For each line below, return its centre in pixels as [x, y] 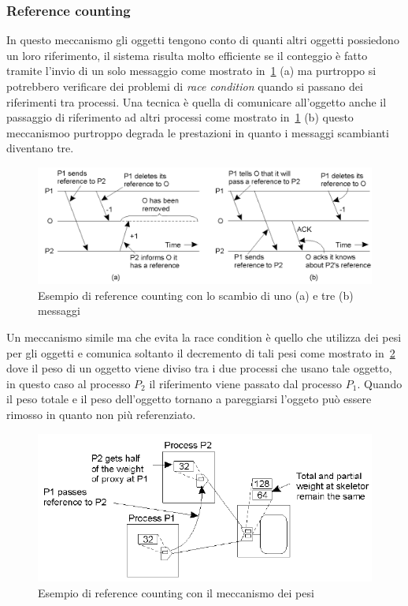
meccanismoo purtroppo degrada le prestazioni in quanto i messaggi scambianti [198, 132]
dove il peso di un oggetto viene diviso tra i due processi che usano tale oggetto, [199, 368]
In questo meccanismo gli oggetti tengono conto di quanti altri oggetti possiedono [203, 40]
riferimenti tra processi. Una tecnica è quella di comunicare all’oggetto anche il [197, 101]
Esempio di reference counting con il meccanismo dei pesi [176, 592]
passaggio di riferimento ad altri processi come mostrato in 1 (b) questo [180, 117]
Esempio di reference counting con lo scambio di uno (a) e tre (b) [196, 295]
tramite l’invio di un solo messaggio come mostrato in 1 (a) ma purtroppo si [191, 71]
